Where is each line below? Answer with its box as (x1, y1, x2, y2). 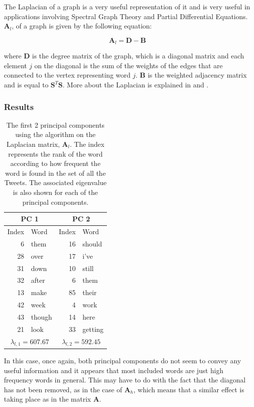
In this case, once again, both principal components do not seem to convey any (4, 355, 241, 365)
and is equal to (4, 80, 49, 90)
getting (82, 324, 104, 334)
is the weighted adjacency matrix (148, 70, 247, 80)
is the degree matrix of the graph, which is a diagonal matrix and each (32, 51, 244, 61)
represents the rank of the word (8, 148, 103, 159)
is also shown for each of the (13, 187, 98, 197)
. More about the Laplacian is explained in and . (62, 80, 208, 90)
